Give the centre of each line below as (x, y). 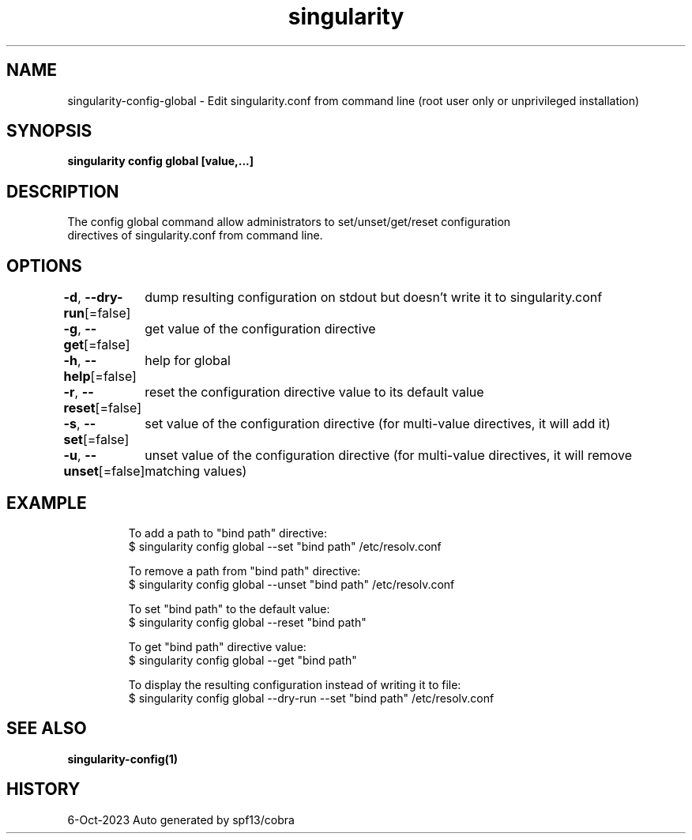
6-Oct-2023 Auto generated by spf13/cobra (181, 819)
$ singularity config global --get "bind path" (243, 660)
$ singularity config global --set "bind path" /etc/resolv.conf (285, 546)
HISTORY (43, 789)
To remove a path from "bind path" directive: (244, 571)
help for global (188, 361)
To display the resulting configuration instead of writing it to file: (295, 684)
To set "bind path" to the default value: (229, 608)
